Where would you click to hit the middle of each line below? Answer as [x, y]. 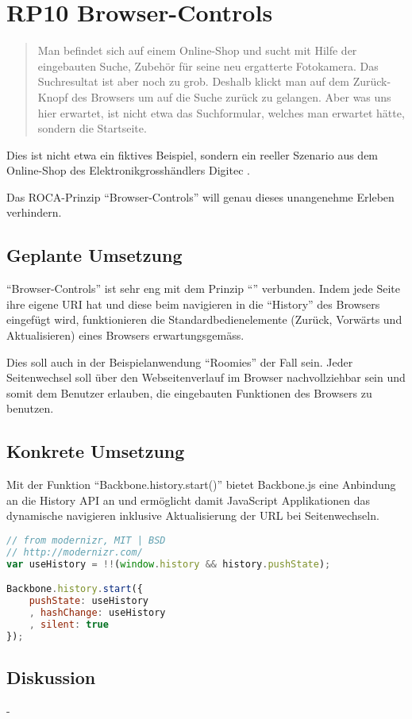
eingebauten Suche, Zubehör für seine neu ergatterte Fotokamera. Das [208, 65]
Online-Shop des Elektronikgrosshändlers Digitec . [128, 170]
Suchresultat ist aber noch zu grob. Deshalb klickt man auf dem [193, 81]
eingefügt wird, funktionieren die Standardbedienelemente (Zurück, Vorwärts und [204, 319]
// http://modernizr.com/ [75, 552]
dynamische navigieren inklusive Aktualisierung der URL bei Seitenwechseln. [193, 515]
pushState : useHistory [89, 601]
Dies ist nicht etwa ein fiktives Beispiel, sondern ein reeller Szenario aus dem [193, 154]
